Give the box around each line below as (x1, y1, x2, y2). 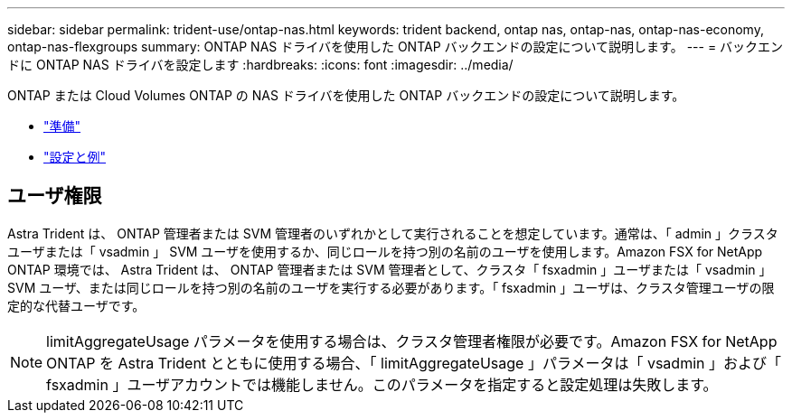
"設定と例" (43, 149, 107, 164)
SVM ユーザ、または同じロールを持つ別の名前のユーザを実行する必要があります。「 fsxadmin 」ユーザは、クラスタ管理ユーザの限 (7, 279, 775, 295)
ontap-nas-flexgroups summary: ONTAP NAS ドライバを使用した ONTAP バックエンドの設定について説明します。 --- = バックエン (7, 39, 784, 54)
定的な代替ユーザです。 (7, 297, 146, 313)
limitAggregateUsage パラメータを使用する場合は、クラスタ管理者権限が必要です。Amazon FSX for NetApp (46, 331, 778, 350)
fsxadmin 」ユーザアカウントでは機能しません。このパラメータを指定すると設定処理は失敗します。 (46, 375, 718, 394)
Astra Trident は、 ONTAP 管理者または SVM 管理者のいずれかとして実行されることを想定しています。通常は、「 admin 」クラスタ (7, 225, 778, 241)
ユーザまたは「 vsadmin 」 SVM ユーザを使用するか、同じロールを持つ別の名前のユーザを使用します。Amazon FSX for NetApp (7, 243, 763, 259)
